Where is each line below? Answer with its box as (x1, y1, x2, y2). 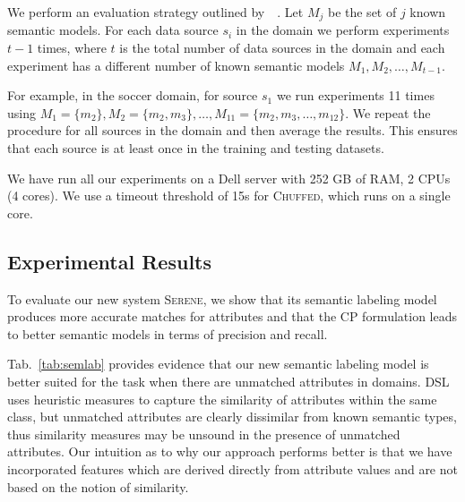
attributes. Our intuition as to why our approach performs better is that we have (7, 442, 452, 461)
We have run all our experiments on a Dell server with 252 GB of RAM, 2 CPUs (7, 168, 451, 187)
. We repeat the (345, 103, 431, 122)
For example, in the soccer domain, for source (7, 86, 258, 105)
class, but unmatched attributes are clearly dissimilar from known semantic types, (7, 407, 457, 426)
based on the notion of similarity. (7, 477, 189, 496)
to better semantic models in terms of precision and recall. (7, 324, 328, 343)
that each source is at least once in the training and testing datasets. (7, 139, 384, 157)
